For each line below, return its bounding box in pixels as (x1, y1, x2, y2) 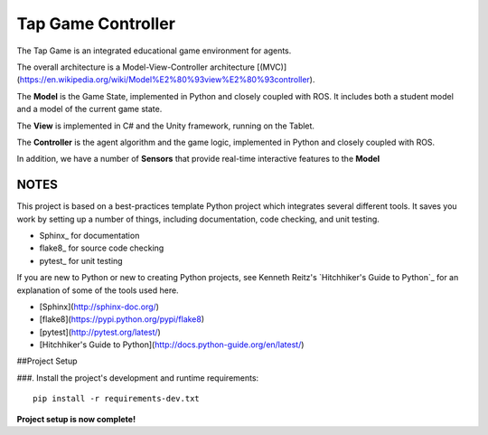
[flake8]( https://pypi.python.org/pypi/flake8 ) (39, 314, 205, 325)
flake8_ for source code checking (39, 242, 164, 253)
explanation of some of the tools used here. (16, 285, 180, 296)
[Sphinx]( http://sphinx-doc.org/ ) (39, 301, 160, 312)
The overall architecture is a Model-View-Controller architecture (16, 61, 255, 72)
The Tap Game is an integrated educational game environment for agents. (16, 45, 292, 56)
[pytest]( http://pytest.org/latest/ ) (39, 326, 162, 337)
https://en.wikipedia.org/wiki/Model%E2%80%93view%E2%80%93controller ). (19, 74, 315, 85)
